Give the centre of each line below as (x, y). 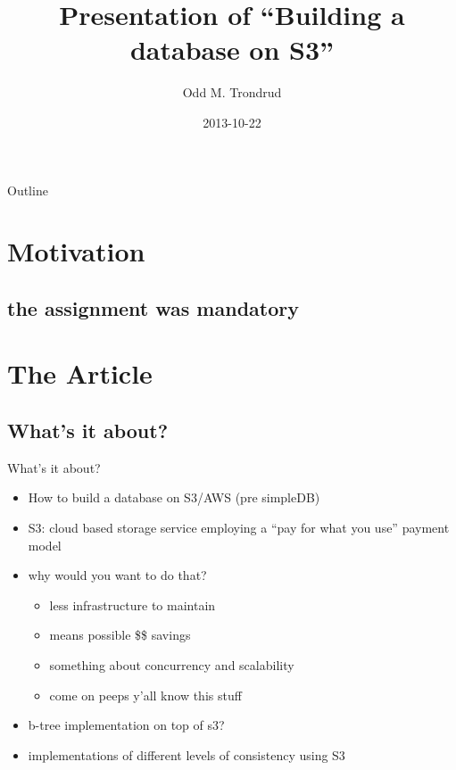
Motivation (76, 251)
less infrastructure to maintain (133, 604)
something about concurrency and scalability (172, 664)
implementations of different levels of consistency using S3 (187, 754)
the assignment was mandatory (153, 307)
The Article (80, 373)
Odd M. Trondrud (232, 92)
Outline (28, 190)
